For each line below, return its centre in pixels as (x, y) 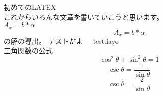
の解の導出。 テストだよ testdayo (61, 41)
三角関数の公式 (28, 50)
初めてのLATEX (30, 7)
